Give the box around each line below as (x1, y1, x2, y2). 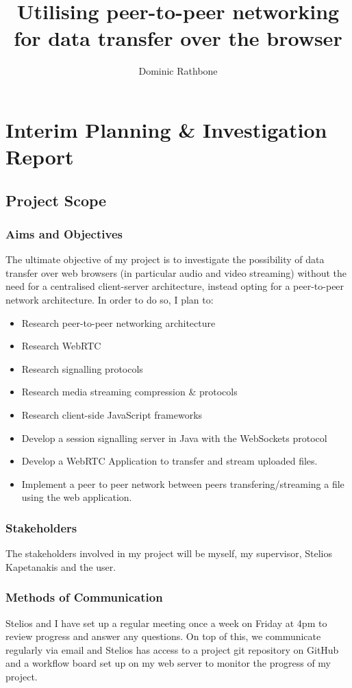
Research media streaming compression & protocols (21, 384, 238, 399)
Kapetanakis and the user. (5, 559, 116, 574)
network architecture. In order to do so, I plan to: (5, 293, 214, 307)
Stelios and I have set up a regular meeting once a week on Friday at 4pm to (5, 615, 327, 630)
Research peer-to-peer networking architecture (21, 315, 216, 330)
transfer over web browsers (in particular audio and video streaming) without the (5, 265, 347, 280)
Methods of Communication (5, 589, 163, 606)
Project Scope (5, 189, 107, 210)
